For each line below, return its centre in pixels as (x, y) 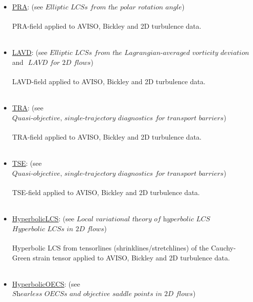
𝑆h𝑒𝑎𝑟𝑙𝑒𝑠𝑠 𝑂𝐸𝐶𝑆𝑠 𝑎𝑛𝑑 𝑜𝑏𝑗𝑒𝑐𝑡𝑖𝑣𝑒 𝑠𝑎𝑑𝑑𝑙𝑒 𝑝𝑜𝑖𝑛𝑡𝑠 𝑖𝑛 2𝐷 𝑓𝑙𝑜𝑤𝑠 (103, 294)
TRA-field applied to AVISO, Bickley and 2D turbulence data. (107, 137)
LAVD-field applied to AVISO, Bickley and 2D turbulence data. (109, 81)
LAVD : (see (30, 52)
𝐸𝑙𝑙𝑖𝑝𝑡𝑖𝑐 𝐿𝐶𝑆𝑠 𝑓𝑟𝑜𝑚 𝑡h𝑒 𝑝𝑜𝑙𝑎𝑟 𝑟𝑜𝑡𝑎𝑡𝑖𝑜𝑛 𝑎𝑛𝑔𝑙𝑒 (113, 7)
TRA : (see (28, 108)
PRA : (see (28, 6)
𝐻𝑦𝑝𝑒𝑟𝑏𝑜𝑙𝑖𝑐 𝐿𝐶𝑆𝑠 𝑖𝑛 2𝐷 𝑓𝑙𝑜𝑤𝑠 (58, 229)
